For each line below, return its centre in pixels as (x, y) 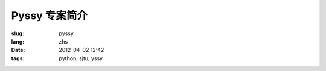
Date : (18, 50)
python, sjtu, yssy (81, 58)
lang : (18, 41)
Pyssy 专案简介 (49, 16)
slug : (18, 33)
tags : (18, 58)
